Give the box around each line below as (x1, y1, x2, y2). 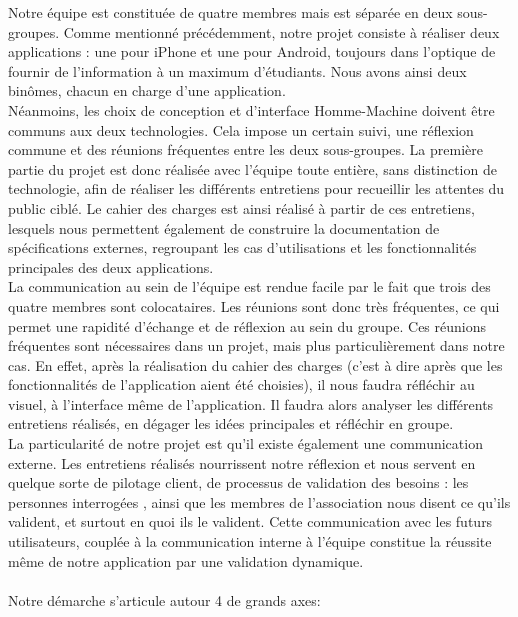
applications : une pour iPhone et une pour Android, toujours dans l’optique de (8, 41, 496, 62)
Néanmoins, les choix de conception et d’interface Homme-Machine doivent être (8, 99, 495, 120)
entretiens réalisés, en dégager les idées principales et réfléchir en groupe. (8, 413, 454, 434)
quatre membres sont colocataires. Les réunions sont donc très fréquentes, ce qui (8, 295, 500, 316)
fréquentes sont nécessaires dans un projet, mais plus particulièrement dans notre (8, 335, 505, 356)
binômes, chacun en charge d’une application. (8, 80, 286, 101)
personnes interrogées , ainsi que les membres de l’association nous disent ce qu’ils (8, 491, 511, 512)
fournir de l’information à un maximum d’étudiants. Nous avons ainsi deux (8, 60, 467, 81)
